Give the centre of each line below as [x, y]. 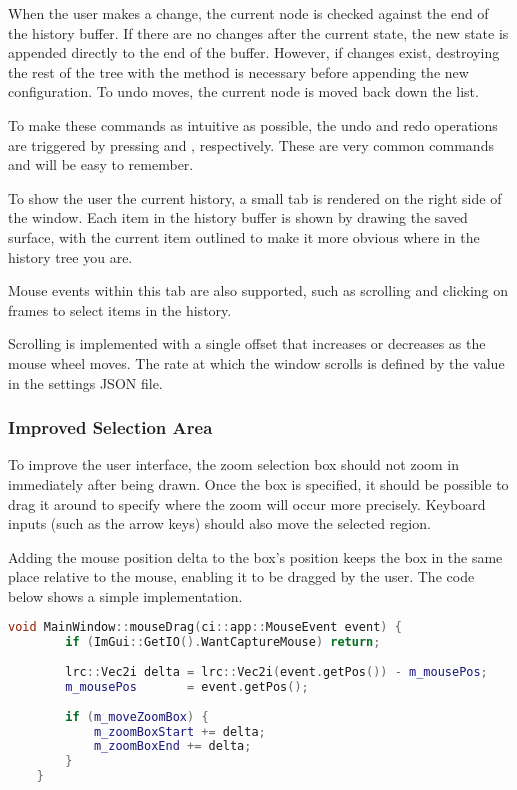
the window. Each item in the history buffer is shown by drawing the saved [238, 217]
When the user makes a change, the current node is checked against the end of [248, 13]
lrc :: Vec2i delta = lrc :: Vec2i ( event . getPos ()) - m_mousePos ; [276, 672]
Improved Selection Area [110, 427]
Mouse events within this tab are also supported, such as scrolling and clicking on [258, 290]
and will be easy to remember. [101, 164]
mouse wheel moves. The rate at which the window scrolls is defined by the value [256, 362]
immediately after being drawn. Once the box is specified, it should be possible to [258, 483]
